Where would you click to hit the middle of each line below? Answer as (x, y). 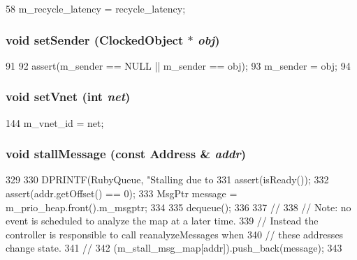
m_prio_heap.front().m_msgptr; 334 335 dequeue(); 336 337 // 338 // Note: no (178, 207)
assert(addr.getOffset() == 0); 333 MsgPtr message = (122, 193)
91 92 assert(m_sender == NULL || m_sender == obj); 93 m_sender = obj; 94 (178, 65)
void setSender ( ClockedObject (95, 39)
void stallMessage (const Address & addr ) (126, 154)
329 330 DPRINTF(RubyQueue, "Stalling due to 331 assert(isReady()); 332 (167, 179)
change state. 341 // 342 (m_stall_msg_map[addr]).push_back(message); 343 (174, 248)
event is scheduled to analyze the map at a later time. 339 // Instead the (162, 221)
